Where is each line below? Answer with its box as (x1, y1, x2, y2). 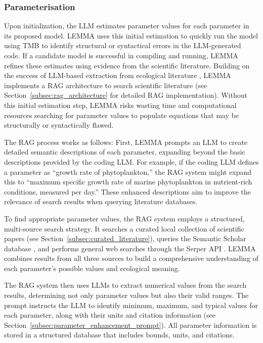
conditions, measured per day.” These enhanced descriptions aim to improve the (4, 186, 251, 197)
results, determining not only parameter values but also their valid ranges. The (4, 290, 249, 300)
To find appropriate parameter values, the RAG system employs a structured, (4, 213, 245, 223)
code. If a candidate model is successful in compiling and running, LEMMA (4, 50, 238, 60)
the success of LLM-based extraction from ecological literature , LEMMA (4, 70, 231, 81)
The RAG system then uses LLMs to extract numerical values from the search (4, 280, 247, 290)
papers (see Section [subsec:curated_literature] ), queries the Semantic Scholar (4, 233, 246, 244)
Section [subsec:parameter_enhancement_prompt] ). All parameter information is (4, 319, 257, 330)
